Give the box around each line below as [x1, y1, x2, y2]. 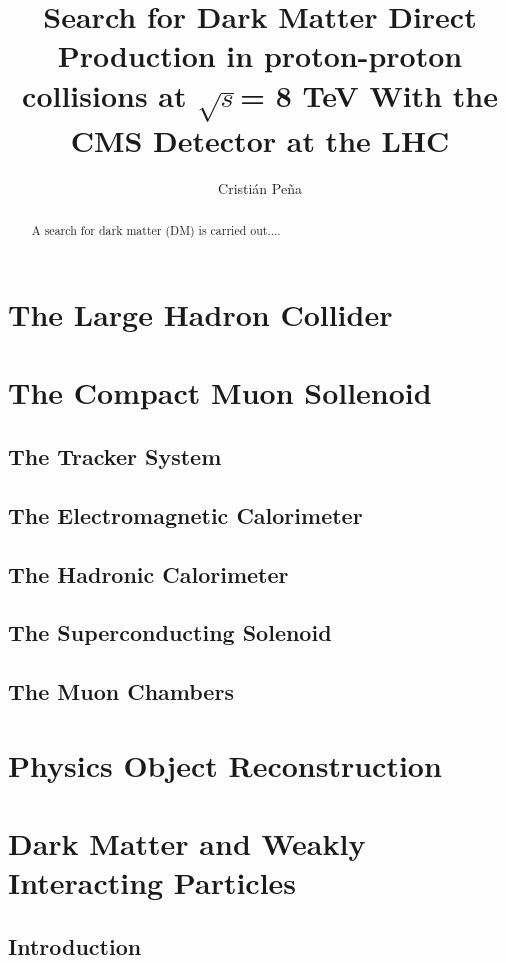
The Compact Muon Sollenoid [8, 372, 432, 413]
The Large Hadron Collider [8, 294, 393, 335]
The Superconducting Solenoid [8, 617, 332, 648]
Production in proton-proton [57, 35, 463, 76]
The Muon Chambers [8, 676, 234, 707]
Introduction [8, 930, 142, 961]
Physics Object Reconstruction [8, 744, 442, 785]
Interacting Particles [8, 862, 297, 903]
